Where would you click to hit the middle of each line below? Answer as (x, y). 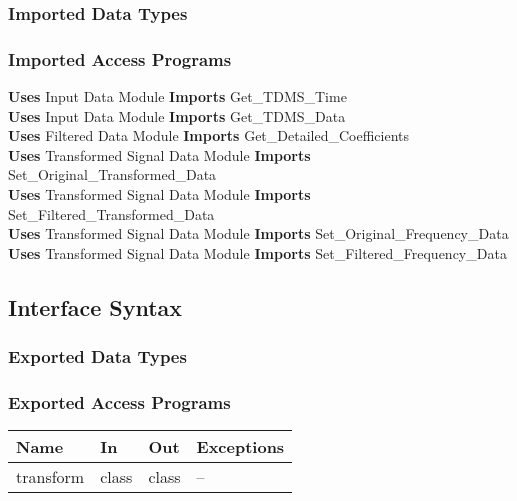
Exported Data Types (97, 356)
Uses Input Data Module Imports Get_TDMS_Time (177, 96)
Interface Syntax (95, 306)
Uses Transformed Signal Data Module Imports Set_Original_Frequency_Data (258, 233)
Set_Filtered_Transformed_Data (111, 213)
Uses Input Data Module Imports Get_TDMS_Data (177, 115)
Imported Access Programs (120, 58)
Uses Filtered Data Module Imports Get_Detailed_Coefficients (208, 135)
